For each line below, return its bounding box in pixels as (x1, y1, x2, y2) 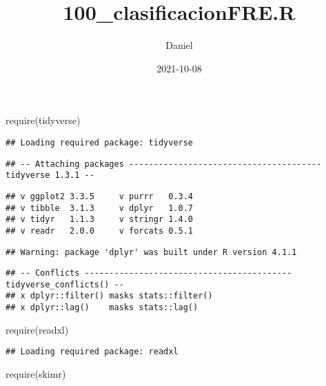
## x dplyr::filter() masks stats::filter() (6, 291, 213, 301)
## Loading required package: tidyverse (6, 137, 194, 148)
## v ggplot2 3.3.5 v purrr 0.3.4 (6, 191, 194, 201)
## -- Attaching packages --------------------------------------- (6, 159, 322, 169)
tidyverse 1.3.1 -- (6, 170, 94, 181)
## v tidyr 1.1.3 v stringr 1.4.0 (6, 214, 194, 225)
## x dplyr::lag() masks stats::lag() (6, 303, 198, 313)
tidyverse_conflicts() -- (6, 279, 124, 289)
